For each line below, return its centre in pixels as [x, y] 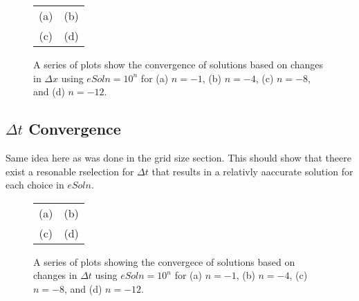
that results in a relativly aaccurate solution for [252, 171]
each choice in [35, 185]
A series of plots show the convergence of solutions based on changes [178, 64]
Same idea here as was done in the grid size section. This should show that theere [178, 157]
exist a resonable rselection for [70, 171]
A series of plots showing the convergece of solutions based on [164, 261]
